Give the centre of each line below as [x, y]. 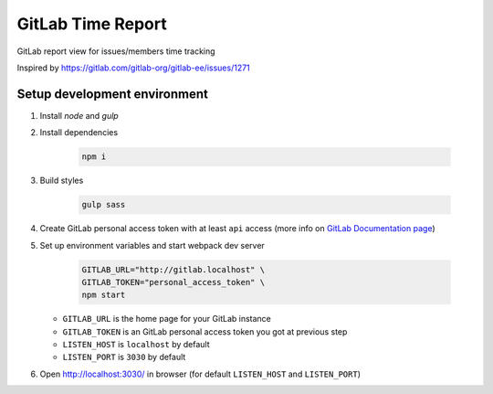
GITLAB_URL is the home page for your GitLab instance [167, 319]
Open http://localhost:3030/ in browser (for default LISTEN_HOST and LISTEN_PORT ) [200, 374]
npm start [104, 295]
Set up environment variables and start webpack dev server [152, 245]
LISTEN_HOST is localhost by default [136, 345]
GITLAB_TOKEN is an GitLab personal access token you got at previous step [205, 331]
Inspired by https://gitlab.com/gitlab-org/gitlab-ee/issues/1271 [133, 68]
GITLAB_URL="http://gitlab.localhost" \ [173, 269]
